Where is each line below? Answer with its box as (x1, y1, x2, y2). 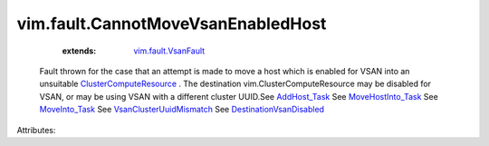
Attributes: (16, 124, 56, 135)
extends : (62, 45, 97, 56)
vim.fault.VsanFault (133, 45, 206, 56)
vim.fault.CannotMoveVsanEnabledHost (16, 14, 327, 34)
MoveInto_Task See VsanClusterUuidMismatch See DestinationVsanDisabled (39, 104, 325, 115)
